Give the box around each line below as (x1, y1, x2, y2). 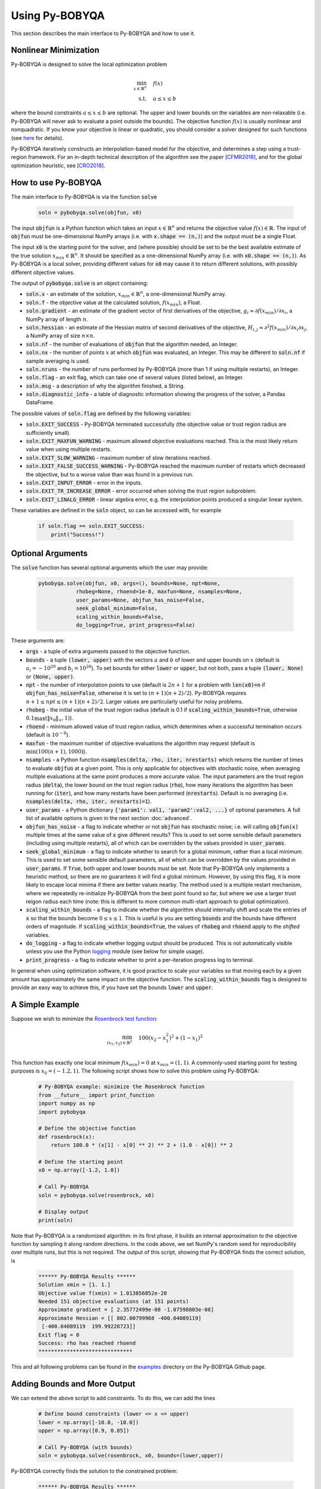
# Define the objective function (38, 1125, 136, 1132)
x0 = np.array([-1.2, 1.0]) (38, 1167, 120, 1173)
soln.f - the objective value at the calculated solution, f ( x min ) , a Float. (26, 298, 202, 307)
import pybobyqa (38, 1108, 86, 1115)
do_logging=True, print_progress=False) (75, 621, 196, 628)
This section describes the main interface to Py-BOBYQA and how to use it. (11, 30, 196, 37)
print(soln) (38, 1217, 74, 1223)
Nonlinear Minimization (11, 45, 100, 55)
